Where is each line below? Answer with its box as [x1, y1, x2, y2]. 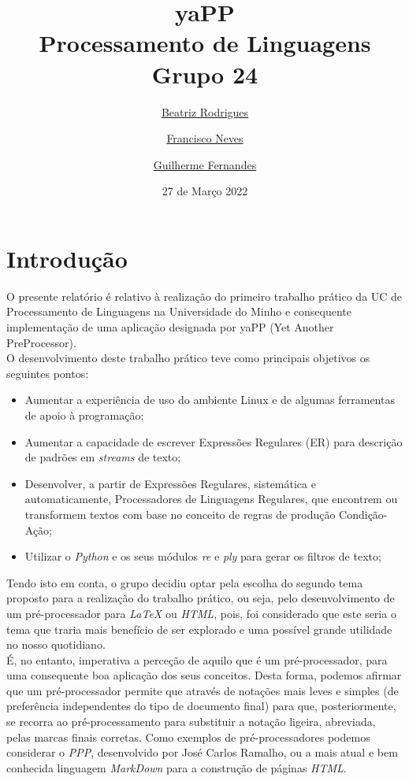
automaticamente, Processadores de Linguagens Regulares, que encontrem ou [24, 490, 398, 507]
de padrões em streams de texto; [24, 449, 181, 465]
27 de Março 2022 [162, 183, 248, 199]
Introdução [6, 242, 128, 274]
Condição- [339, 505, 388, 522]
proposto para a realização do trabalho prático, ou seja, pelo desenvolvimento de [6, 590, 395, 606]
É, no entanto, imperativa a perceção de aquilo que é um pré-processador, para [6, 651, 388, 668]
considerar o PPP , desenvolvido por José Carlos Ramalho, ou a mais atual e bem [6, 744, 398, 761]
